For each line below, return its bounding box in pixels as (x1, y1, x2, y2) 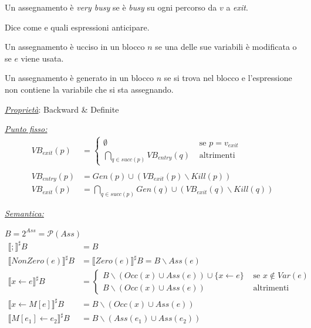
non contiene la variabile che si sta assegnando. (5, 83, 174, 95)
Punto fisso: (5, 123, 48, 135)
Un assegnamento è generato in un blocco (5, 72, 154, 84)
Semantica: (5, 207, 44, 219)
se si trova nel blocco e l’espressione (164, 72, 292, 84)
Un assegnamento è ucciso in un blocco (5, 40, 145, 53)
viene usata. (21, 52, 64, 64)
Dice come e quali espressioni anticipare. (5, 21, 150, 33)
